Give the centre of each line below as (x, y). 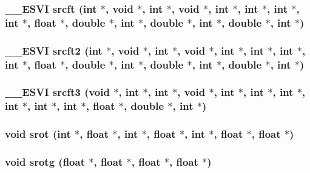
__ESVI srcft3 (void (57, 92)
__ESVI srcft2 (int (54, 50)
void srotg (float (45, 162)
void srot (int (38, 134)
